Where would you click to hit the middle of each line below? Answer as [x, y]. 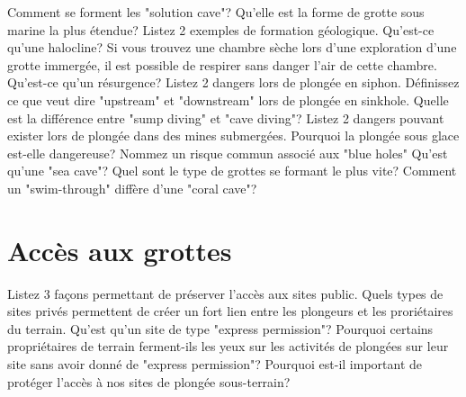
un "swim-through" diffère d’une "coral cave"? [132, 188]
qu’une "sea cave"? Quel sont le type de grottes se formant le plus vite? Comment [232, 171]
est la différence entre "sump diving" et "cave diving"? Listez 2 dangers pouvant [226, 117]
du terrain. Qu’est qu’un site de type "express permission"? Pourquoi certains [220, 328]
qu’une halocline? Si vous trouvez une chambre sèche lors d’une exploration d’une [232, 47]
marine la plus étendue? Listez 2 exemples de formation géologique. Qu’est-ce [221, 29]
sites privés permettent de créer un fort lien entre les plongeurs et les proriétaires [230, 311]
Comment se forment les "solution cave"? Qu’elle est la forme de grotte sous [216, 12]
